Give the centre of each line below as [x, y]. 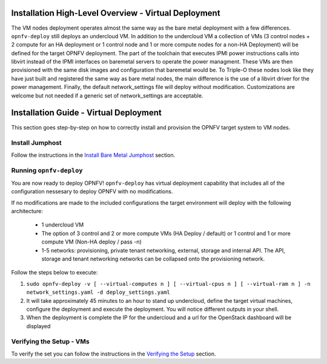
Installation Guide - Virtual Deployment [86, 113]
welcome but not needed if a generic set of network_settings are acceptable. [107, 95]
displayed [38, 326]
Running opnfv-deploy [47, 171]
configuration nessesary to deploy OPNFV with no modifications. [92, 191]
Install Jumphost [36, 143]
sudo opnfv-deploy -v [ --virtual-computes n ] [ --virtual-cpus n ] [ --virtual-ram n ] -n [169, 284]
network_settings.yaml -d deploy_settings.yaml [98, 293]
